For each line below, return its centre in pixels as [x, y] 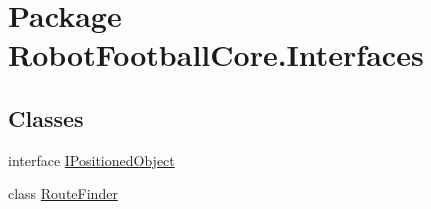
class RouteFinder [63, 193]
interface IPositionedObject [91, 159]
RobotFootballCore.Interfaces [216, 54]
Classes [46, 117]
